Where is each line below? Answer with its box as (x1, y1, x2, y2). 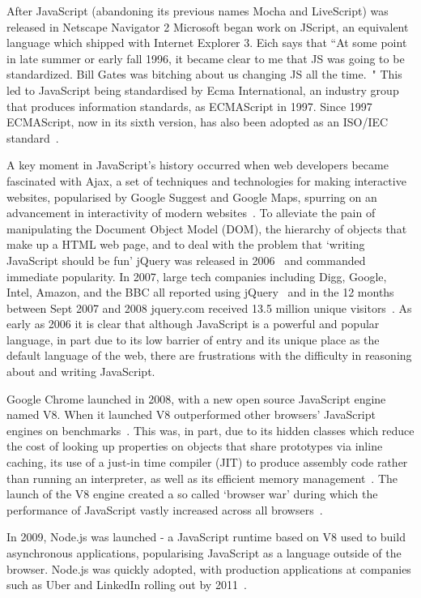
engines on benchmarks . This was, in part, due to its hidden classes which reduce (6, 421, 415, 438)
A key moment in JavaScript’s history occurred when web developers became (6, 156, 389, 173)
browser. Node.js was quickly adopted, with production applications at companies (6, 560, 411, 577)
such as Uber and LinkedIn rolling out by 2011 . (6, 576, 247, 593)
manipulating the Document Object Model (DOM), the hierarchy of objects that (6, 220, 407, 237)
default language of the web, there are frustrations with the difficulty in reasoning (6, 347, 412, 364)
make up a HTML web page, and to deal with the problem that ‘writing (6, 236, 365, 253)
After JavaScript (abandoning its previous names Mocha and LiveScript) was (6, 2, 389, 19)
